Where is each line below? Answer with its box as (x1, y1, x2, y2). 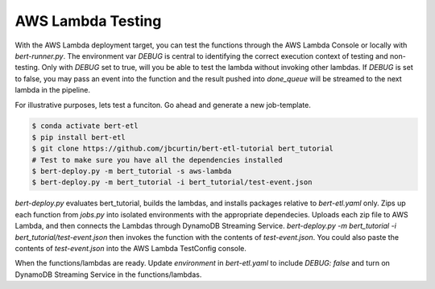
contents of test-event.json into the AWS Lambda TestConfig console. (14, 243, 247, 253)
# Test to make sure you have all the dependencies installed (31, 155, 283, 164)
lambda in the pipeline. (14, 85, 90, 95)
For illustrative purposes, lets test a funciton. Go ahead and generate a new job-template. (14, 100, 312, 109)
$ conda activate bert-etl (31, 122, 139, 130)
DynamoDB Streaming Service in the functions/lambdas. (14, 270, 202, 279)
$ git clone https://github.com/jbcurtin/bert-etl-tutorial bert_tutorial (31, 144, 334, 153)
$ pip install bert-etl (31, 133, 126, 142)
